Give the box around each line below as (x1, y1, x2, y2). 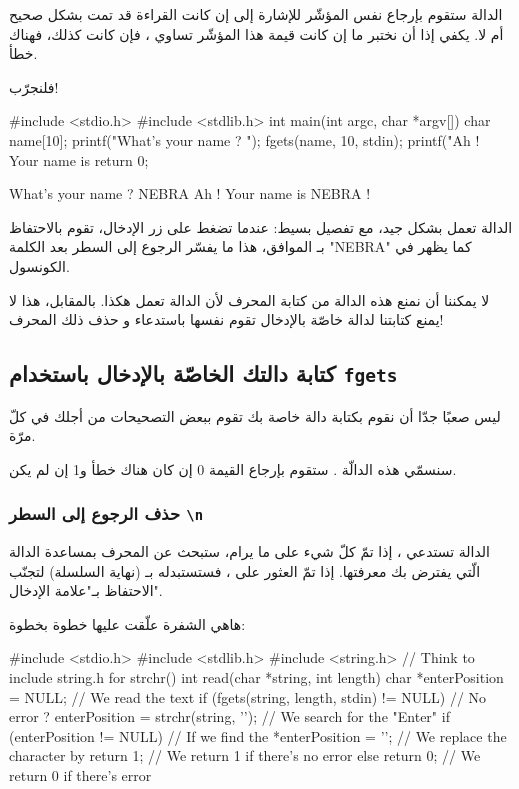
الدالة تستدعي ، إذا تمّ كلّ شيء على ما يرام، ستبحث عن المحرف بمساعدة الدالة (9, 541, 490, 562)
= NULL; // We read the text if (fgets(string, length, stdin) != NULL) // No (9, 686, 487, 707)
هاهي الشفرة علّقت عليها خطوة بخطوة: (9, 613, 246, 634)
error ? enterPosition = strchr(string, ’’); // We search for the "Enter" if (9, 706, 450, 727)
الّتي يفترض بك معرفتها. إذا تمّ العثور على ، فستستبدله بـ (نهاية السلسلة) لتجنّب (9, 560, 481, 581)
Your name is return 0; (9, 149, 149, 170)
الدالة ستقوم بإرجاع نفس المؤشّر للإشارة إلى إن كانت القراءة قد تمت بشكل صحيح (9, 4, 503, 24)
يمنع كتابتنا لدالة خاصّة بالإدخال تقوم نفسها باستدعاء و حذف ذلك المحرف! (9, 309, 444, 330)
